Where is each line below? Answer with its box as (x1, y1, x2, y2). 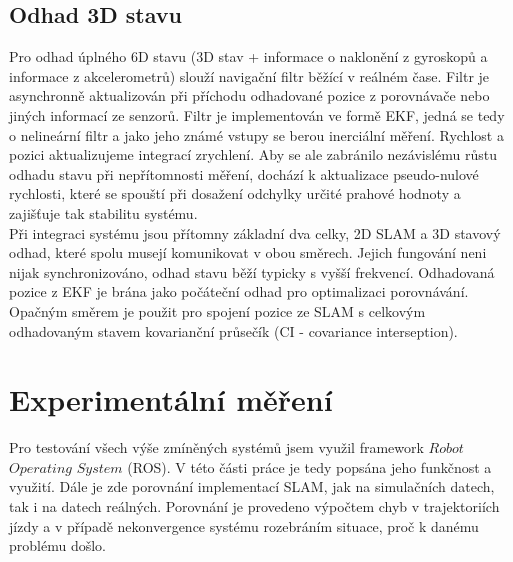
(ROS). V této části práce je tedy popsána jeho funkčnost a (127, 456, 492, 477)
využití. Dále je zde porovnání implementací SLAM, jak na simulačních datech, (9, 476, 495, 497)
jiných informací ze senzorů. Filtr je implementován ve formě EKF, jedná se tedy (9, 104, 505, 125)
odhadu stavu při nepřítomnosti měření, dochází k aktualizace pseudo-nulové (9, 163, 479, 184)
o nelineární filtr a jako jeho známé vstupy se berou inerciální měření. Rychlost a (9, 124, 504, 145)
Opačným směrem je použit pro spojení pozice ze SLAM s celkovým (9, 300, 426, 321)
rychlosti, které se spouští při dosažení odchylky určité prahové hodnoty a (9, 183, 461, 204)
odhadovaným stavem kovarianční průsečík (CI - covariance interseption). (9, 320, 458, 341)
